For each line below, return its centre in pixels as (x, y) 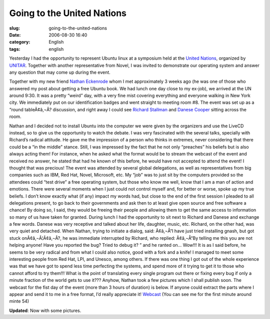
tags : (15, 49)
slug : (14, 28)
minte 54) (19, 301)
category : (20, 42)
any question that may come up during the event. (60, 72)
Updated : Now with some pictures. (45, 310)
